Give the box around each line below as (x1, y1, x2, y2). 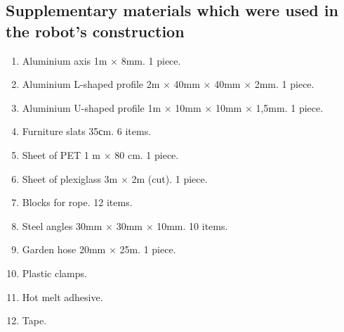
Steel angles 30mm (22, 218, 102, 233)
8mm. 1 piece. (121, 53, 181, 68)
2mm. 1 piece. (254, 77, 315, 91)
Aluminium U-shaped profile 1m (22, 100, 161, 115)
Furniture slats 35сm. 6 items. (22, 124, 152, 139)
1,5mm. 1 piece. (256, 100, 324, 115)
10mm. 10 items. (157, 218, 228, 233)
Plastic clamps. (22, 265, 87, 280)
